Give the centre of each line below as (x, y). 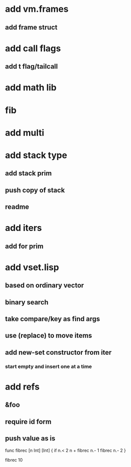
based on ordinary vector (45, 285)
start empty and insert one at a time (49, 367)
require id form (28, 421)
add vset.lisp (32, 267)
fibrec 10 (14, 460)
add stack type (36, 155)
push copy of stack (35, 190)
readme (17, 207)
